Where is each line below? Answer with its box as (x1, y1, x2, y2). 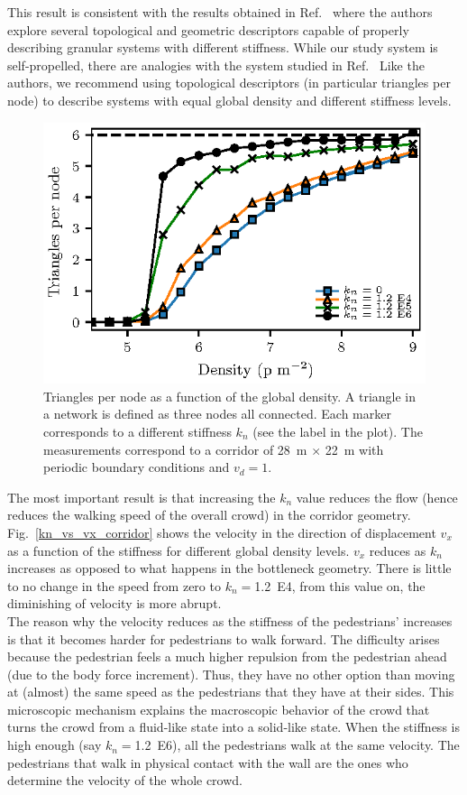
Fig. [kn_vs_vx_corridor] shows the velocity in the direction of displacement (7, 522, 436, 541)
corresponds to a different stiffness (43, 421, 232, 440)
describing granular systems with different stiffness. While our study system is (7, 38, 438, 57)
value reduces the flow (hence (296, 487, 458, 506)
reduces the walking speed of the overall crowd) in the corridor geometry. (7, 505, 411, 524)
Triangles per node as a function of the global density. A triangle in (43, 386, 416, 405)
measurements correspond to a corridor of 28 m (43, 439, 307, 458)
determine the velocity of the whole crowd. (7, 771, 243, 790)
